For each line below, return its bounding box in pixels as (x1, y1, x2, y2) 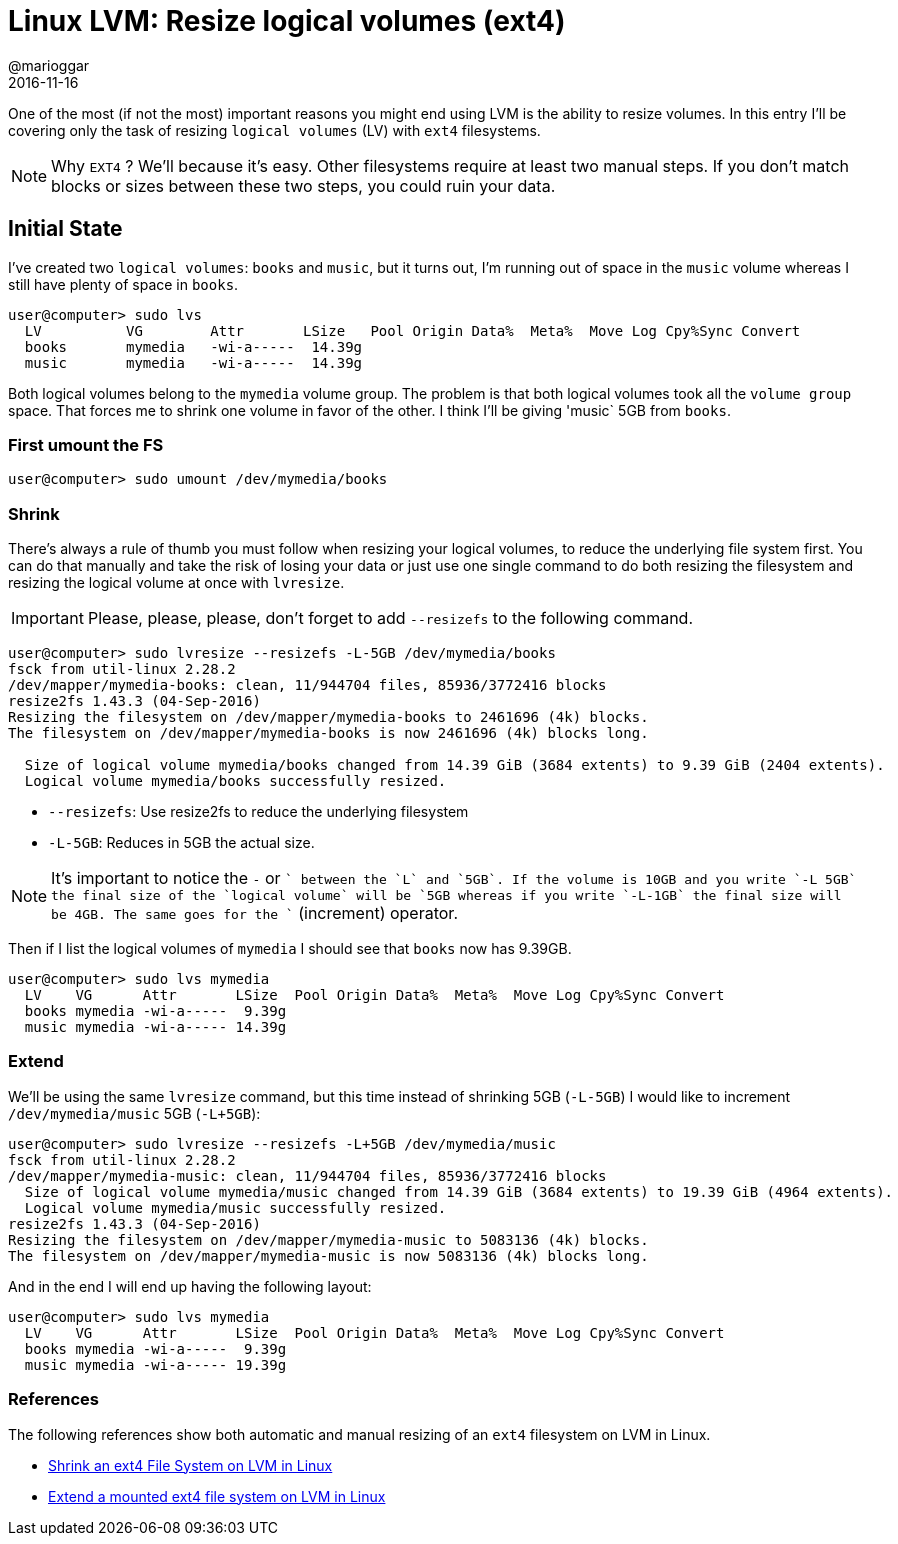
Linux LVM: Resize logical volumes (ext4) (8, 4, 566, 38)
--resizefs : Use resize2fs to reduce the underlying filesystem (48, 803, 469, 821)
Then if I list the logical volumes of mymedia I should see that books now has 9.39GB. (8, 940, 572, 958)
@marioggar (8, 56, 90, 74)
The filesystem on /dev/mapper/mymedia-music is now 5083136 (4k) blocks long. (8, 1247, 649, 1264)
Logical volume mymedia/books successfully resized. (24, 773, 447, 790)
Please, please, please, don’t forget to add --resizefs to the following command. (87, 608, 693, 629)
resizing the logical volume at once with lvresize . (8, 574, 345, 592)
